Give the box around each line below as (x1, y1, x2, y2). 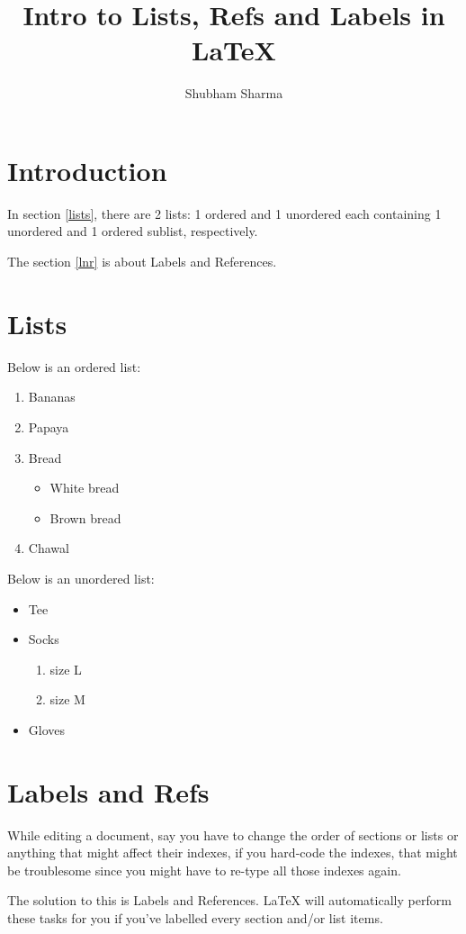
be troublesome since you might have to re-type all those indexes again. (7, 860, 401, 879)
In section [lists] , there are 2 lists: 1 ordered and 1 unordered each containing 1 (7, 204, 442, 222)
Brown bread (49, 508, 121, 527)
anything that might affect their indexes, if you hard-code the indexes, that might (7, 843, 458, 862)
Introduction (7, 151, 167, 188)
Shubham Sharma (184, 84, 283, 103)
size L (49, 659, 82, 678)
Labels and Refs (7, 773, 210, 810)
